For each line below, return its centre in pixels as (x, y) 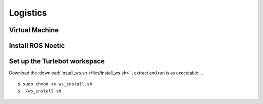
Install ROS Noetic (37, 46)
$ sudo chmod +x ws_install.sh (55, 84)
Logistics (28, 13)
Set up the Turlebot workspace (57, 61)
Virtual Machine (34, 30)
